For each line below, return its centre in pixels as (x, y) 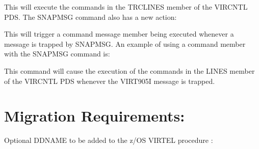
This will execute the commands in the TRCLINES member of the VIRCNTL (126, 7)
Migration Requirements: (95, 116)
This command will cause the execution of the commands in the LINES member (129, 70)
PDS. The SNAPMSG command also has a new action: (90, 17)
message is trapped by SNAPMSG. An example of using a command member (125, 43)
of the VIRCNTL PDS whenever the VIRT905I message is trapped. (110, 81)
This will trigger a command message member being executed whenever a (119, 34)
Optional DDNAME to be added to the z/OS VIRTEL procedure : (109, 140)
